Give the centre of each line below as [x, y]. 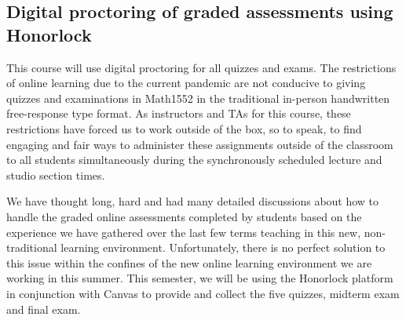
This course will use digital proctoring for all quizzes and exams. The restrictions [201, 67]
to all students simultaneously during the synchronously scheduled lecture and [194, 160]
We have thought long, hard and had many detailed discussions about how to [193, 201]
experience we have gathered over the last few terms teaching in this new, [184, 232]
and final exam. [44, 309]
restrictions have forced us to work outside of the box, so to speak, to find [184, 128]
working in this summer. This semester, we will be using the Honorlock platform [200, 278]
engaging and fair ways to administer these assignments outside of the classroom [200, 144]
